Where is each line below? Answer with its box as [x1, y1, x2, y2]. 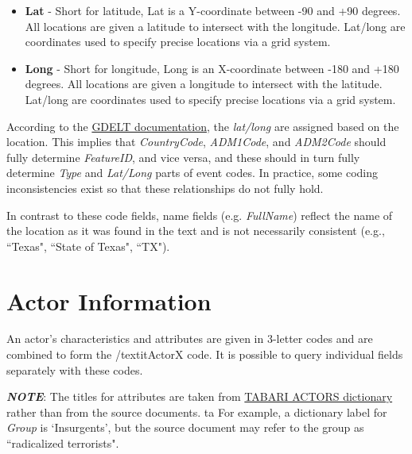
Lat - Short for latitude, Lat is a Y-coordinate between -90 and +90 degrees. [25, 2, 401, 18]
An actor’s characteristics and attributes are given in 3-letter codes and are [6, 330, 373, 347]
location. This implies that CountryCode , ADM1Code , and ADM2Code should [6, 133, 387, 150]
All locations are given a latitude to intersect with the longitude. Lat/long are [25, 17, 406, 34]
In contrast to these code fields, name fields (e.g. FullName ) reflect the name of [6, 206, 393, 223]
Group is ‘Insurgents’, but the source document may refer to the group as [6, 419, 364, 436]
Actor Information [6, 284, 212, 317]
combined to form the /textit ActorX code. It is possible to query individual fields [6, 346, 403, 363]
